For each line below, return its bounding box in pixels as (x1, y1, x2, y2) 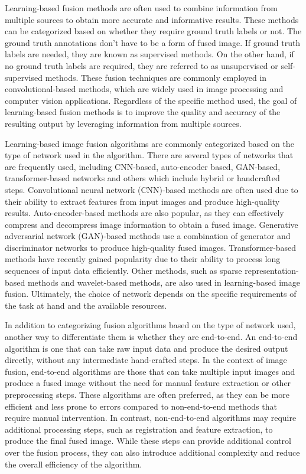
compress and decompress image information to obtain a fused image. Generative (5, 218, 298, 230)
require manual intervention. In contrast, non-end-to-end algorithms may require (5, 411, 297, 424)
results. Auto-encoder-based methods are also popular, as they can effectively (5, 207, 284, 219)
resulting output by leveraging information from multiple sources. (5, 117, 242, 129)
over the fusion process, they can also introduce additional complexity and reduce (5, 446, 300, 458)
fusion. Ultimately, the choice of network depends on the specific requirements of (5, 287, 297, 300)
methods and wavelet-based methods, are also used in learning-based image (27, 276, 300, 288)
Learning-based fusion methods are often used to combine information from (5, 2, 278, 14)
